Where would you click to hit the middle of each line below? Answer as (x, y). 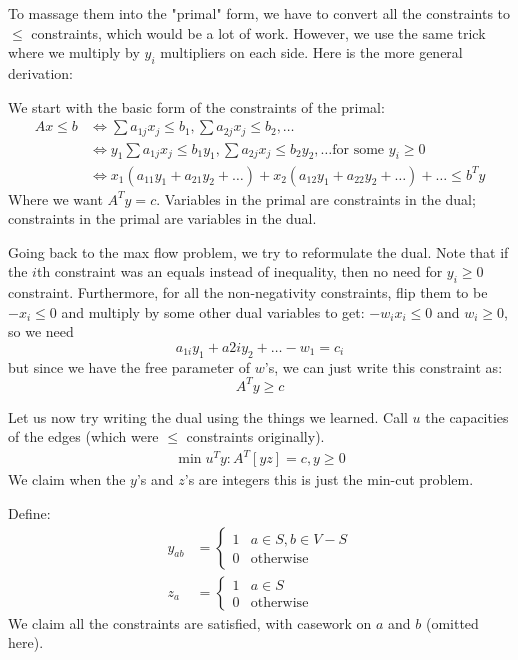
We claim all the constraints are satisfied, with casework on (190, 622)
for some (358, 149)
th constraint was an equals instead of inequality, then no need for (239, 271)
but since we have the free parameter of (129, 366)
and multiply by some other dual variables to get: (213, 311)
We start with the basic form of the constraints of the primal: (196, 106)
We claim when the (67, 479)
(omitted (452, 622)
